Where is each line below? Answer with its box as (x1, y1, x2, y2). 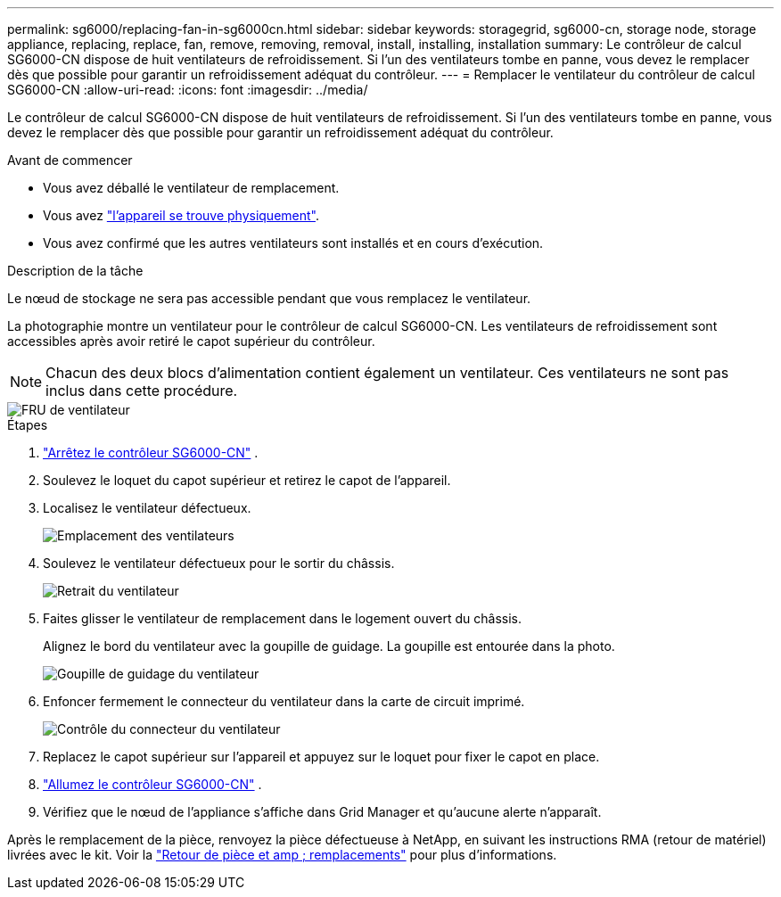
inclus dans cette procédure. (45, 382, 238, 399)
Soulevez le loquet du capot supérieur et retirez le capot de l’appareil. (43, 473, 451, 488)
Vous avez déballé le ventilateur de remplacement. (43, 180, 340, 195)
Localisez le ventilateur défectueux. (43, 500, 251, 515)
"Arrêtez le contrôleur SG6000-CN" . (43, 445, 259, 460)
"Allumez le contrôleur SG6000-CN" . (43, 777, 262, 792)
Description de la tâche (7, 263, 144, 278)
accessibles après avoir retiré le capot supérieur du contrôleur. (7, 333, 375, 349)
